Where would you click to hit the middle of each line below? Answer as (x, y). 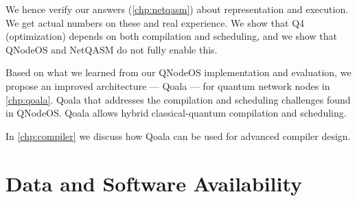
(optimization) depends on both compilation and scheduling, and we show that (171, 36)
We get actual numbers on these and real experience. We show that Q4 (155, 22)
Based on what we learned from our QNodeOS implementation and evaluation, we (178, 72)
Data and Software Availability (154, 183)
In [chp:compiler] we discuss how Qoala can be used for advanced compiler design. (178, 135)
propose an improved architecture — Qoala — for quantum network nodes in (168, 85)
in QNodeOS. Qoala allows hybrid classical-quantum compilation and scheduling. (176, 113)
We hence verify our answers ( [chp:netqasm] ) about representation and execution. (177, 9)
